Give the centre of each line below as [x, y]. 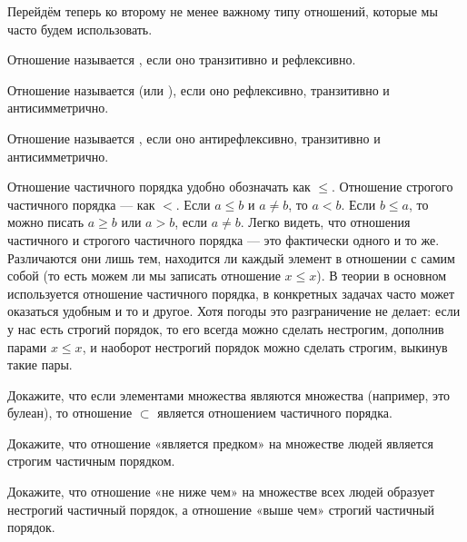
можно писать [46, 222]
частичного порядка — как [81, 204]
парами [27, 346]
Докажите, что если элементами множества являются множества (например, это [229, 394]
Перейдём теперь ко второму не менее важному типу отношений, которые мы [223, 11]
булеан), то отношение [70, 413]
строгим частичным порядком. [91, 461]
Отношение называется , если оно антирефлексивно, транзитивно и [194, 138]
